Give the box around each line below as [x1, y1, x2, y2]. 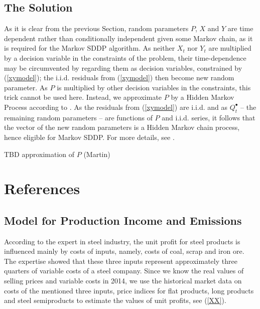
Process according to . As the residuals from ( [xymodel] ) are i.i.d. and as [4, 101, 227, 112]
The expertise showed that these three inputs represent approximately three [4, 255, 237, 266]
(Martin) [83, 148, 110, 159]
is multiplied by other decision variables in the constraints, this [57, 82, 251, 92]
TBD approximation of [4, 148, 75, 159]
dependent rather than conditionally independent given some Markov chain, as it [4, 33, 253, 43]
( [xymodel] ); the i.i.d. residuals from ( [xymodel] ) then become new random [4, 72, 234, 83]
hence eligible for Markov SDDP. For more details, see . [4, 131, 175, 142]
